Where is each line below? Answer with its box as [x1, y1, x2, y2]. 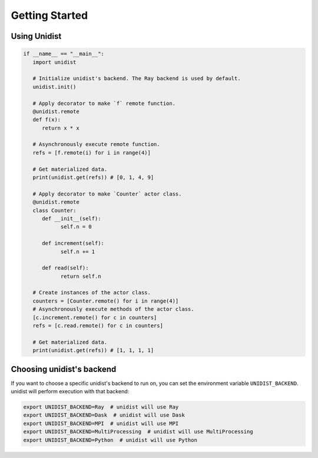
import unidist [32, 59, 77, 65]
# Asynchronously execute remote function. [32, 141, 160, 148]
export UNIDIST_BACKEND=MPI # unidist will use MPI [23, 420, 179, 427]
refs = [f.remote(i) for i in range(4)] [32, 149, 151, 156]
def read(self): [42, 265, 89, 271]
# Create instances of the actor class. [32, 289, 151, 296]
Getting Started [11, 9, 88, 22]
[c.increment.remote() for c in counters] [32, 314, 157, 321]
